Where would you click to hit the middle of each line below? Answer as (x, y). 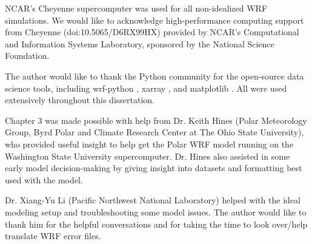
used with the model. (44, 179)
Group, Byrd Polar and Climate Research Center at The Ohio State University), (154, 132)
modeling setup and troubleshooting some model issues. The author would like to (156, 212)
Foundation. (27, 56)
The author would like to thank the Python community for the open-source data (154, 76)
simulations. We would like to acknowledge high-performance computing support (154, 20)
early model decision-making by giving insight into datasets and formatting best (154, 168)
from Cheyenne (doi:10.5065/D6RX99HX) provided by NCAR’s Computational (152, 32)
